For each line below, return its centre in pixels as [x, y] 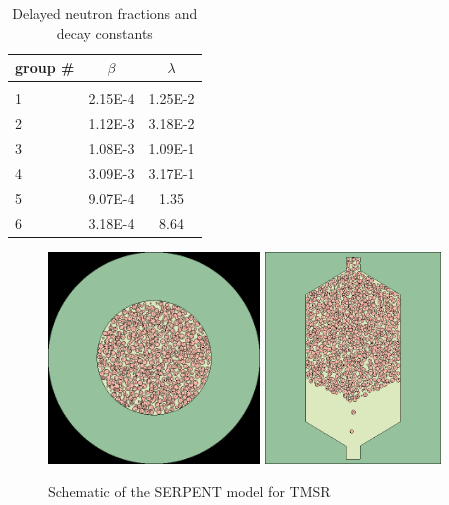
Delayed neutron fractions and [105, 13]
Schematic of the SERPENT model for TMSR [189, 491]
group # [45, 67]
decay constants [104, 32]
